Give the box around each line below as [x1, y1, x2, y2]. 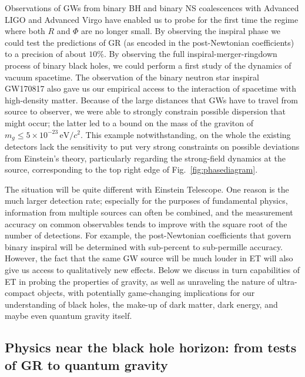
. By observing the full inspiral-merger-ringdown [103, 48, 277, 60]
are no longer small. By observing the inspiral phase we [81, 25, 281, 37]
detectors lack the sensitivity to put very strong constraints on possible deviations [5, 140, 300, 152]
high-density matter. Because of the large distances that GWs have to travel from [5, 93, 298, 106]
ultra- [277, 275, 297, 287]
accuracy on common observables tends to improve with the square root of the [5, 217, 287, 230]
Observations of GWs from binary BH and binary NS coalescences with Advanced [5, 2, 299, 14]
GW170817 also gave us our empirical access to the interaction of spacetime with [5, 82, 296, 95]
